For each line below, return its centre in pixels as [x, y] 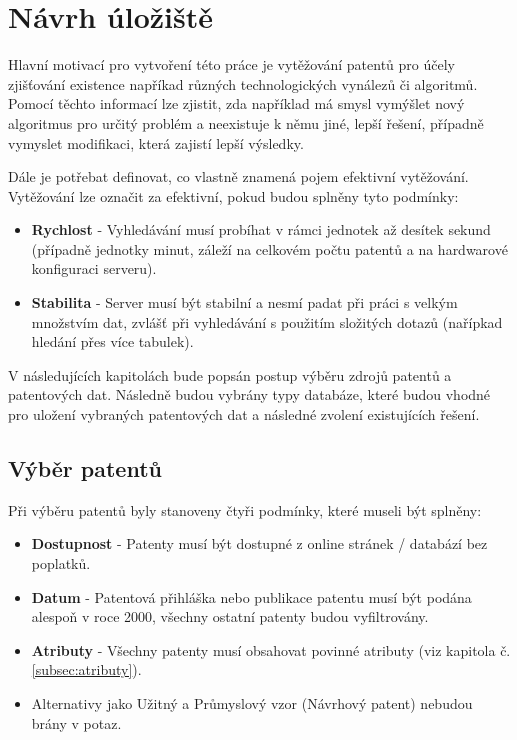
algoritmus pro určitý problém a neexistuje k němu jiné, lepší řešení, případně [246, 122]
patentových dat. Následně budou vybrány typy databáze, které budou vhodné [249, 394]
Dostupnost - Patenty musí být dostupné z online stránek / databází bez [259, 543]
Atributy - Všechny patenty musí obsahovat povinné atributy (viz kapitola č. [271, 649]
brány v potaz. [76, 722]
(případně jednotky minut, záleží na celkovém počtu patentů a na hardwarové [269, 248]
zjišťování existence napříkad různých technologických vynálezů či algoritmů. [243, 83]
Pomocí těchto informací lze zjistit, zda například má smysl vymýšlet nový [236, 103]
